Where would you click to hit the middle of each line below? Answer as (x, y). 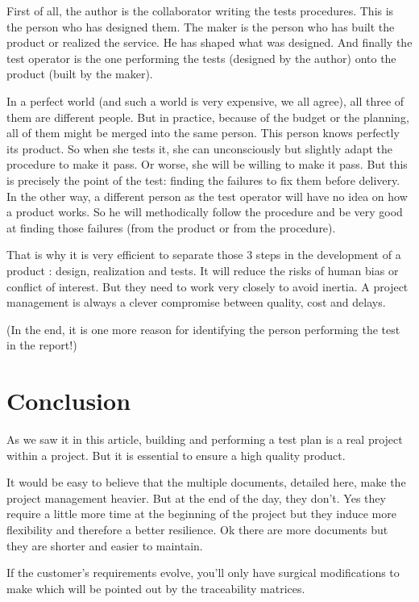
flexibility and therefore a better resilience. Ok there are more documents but (197, 529)
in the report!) (42, 345)
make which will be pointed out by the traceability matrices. (156, 588)
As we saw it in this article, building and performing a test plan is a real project (205, 439)
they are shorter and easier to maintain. (105, 545)
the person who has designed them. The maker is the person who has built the (201, 26)
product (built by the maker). (80, 74)
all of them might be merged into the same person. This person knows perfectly (203, 133)
